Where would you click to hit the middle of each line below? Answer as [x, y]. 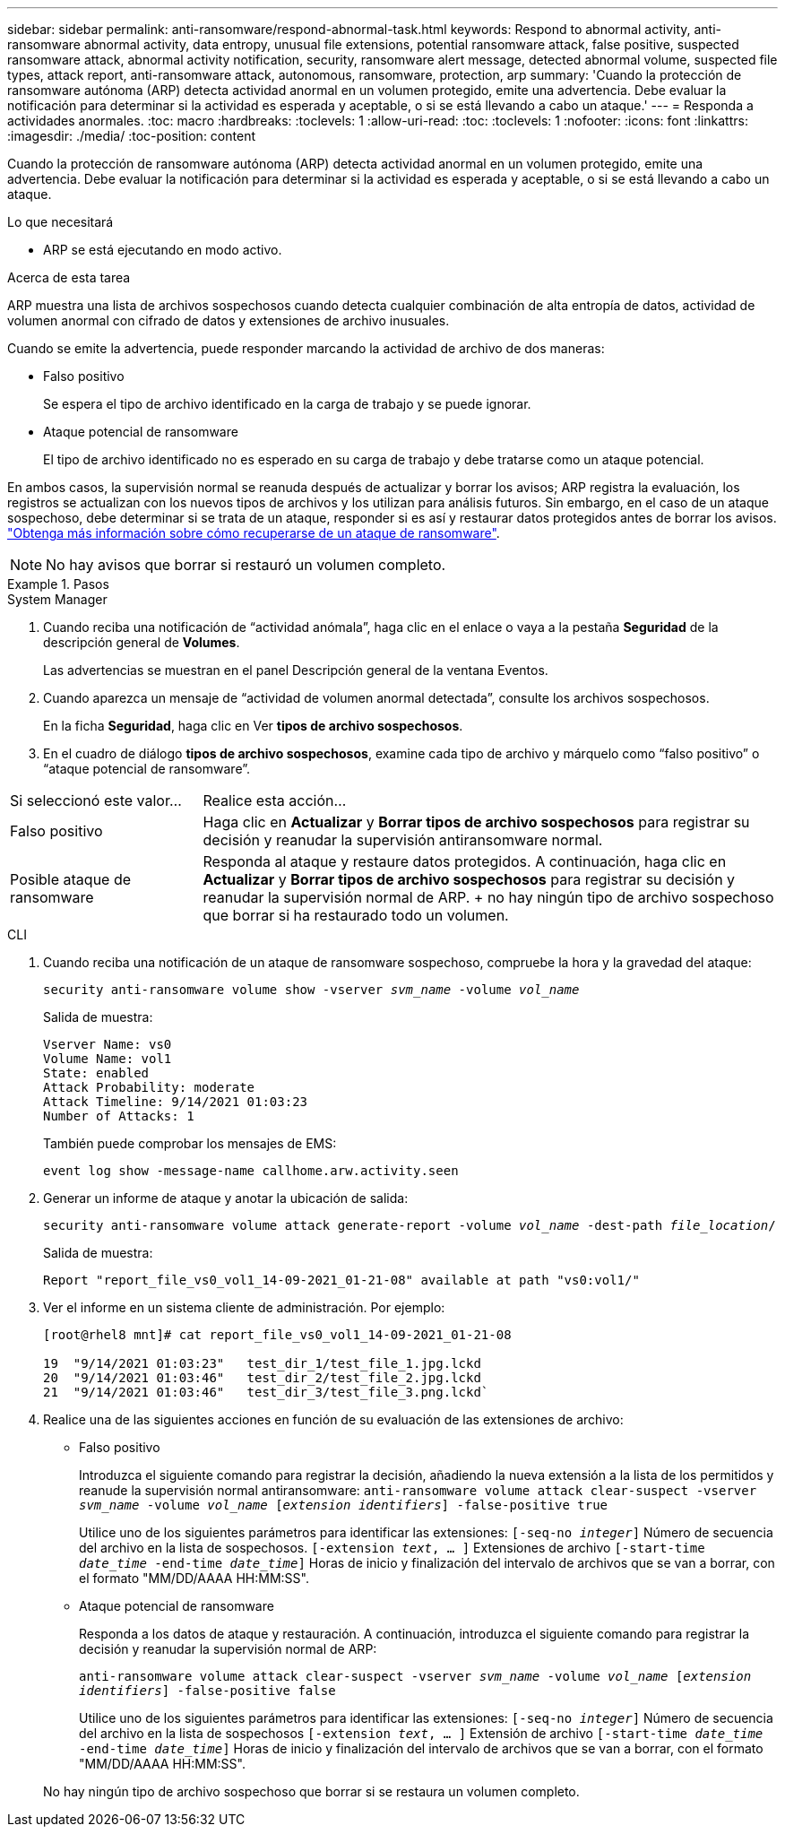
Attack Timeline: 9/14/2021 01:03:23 [176, 1102]
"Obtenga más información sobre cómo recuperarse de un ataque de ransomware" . [254, 533]
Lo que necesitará [60, 222]
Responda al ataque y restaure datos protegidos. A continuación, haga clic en [465, 861]
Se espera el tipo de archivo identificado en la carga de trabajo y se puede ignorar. [287, 404]
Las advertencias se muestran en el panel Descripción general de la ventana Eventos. [296, 670]
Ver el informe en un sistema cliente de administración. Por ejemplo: [244, 1307]
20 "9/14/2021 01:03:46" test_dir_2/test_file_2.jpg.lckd [262, 1378]
